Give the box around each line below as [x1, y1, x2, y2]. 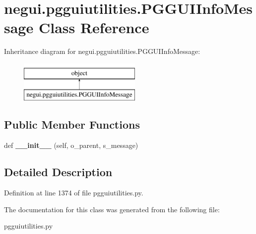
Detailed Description [4, 164, 113, 180]
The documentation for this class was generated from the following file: [4, 204, 220, 214]
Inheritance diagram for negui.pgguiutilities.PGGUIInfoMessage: [4, 46, 200, 56]
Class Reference [38, 17, 149, 38]
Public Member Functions [4, 117, 140, 132]
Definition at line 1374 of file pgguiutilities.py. [4, 187, 143, 198]
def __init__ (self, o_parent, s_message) [4, 140, 138, 150]
